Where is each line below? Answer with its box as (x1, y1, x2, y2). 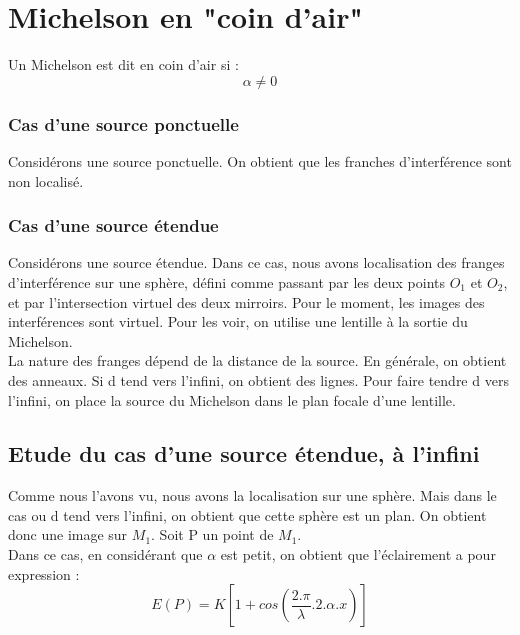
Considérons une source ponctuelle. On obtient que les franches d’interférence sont (8, 150, 512, 171)
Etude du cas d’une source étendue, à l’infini (8, 438, 480, 469)
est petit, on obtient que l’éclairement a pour (220, 544, 496, 565)
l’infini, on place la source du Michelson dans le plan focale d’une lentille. (8, 389, 456, 410)
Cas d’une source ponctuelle (8, 111, 239, 136)
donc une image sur (8, 524, 128, 545)
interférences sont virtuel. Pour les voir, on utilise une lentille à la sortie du (8, 311, 468, 332)
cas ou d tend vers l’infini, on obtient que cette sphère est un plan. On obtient (8, 504, 487, 525)
